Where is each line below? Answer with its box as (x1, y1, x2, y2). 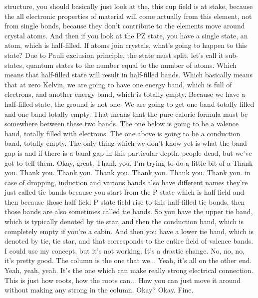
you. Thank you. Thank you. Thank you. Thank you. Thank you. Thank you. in (4, 167, 251, 178)
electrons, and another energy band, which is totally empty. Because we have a (4, 89, 246, 99)
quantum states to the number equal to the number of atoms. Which (26, 59, 237, 70)
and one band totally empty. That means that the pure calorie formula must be (4, 108, 248, 119)
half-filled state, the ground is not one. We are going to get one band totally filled (4, 98, 255, 109)
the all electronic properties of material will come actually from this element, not (4, 10, 252, 21)
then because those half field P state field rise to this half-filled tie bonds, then (4, 196, 245, 207)
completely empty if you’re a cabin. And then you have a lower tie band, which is (4, 226, 254, 236)
